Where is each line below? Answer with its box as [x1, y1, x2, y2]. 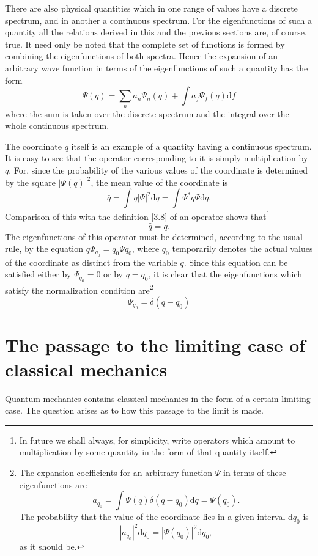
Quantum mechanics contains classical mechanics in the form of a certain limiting [5, 392, 311, 404]
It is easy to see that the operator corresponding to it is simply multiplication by [5, 152, 308, 164]
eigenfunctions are [19, 478, 87, 491]
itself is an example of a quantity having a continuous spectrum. [71, 139, 312, 152]
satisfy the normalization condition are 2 [5, 282, 153, 296]
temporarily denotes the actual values [172, 242, 313, 255]
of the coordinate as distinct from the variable [5, 255, 177, 268]
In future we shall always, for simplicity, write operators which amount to [19, 433, 295, 446]
